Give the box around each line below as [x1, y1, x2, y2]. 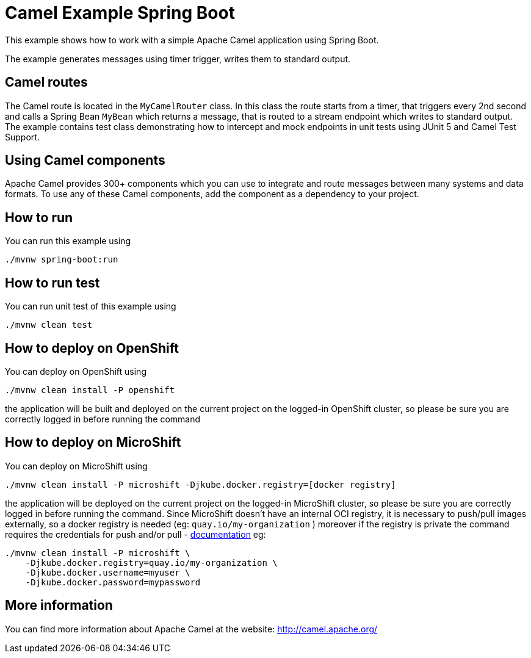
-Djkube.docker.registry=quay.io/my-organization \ [25, 557, 278, 568]
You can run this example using [5, 236, 131, 247]
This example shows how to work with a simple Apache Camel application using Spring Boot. [5, 34, 379, 45]
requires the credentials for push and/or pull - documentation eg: [5, 529, 266, 540]
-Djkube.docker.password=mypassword [25, 577, 201, 587]
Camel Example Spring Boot [5, 2, 235, 23]
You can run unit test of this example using [5, 301, 176, 312]
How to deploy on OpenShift [5, 340, 179, 356]
